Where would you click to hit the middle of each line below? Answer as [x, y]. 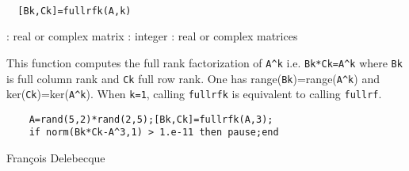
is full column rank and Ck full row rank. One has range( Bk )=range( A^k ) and [193, 78]
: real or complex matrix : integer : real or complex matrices [152, 36]
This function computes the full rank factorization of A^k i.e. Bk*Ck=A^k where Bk [204, 62]
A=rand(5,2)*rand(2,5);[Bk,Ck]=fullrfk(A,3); [151, 119]
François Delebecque [56, 158]
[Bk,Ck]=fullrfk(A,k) [75, 11]
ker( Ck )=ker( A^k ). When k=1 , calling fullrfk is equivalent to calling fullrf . [194, 94]
